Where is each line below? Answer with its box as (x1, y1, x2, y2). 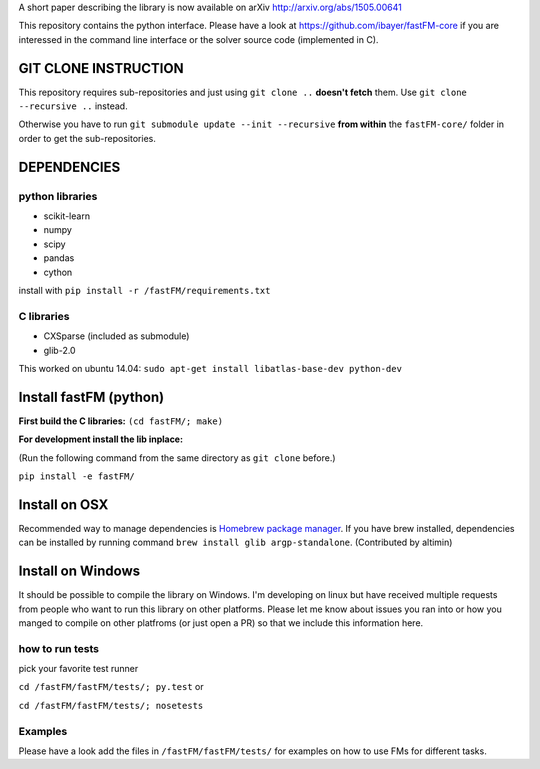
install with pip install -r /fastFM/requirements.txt (18, 284, 271, 296)
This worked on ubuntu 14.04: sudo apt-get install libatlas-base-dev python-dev (18, 362, 402, 374)
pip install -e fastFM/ (18, 470, 135, 482)
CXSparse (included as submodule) (43, 330, 190, 342)
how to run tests (18, 641, 100, 655)
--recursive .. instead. (18, 100, 129, 112)
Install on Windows (18, 563, 140, 580)
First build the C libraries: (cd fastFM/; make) (18, 415, 224, 427)
